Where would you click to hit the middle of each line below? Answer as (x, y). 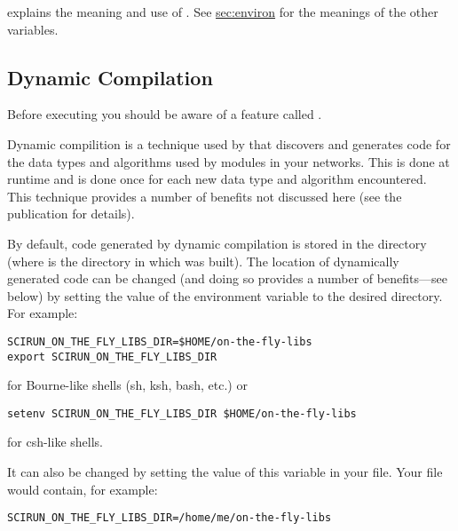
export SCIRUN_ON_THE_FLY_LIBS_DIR (112, 357)
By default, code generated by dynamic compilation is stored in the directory (217, 243)
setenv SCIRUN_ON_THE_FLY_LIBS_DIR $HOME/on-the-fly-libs (182, 413)
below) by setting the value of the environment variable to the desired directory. (225, 295)
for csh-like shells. (55, 442)
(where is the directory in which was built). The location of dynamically (203, 261)
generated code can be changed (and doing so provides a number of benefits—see (227, 278)
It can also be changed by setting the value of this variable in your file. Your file (225, 472)
